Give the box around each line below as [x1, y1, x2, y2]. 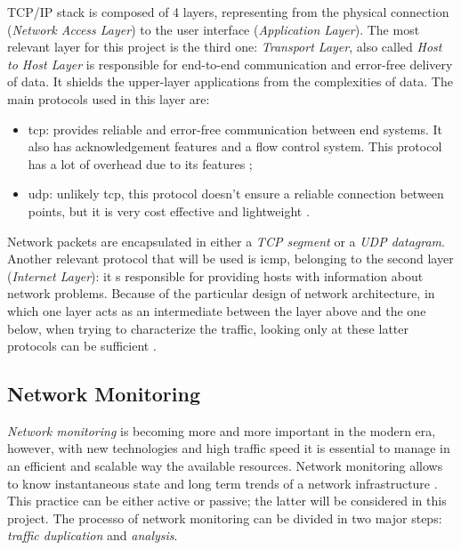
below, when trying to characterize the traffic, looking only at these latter [7, 319, 408, 337]
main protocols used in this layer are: [7, 89, 210, 108]
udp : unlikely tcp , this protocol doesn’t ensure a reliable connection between [28, 184, 444, 203]
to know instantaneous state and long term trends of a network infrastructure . [7, 473, 438, 492]
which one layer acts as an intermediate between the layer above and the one [7, 301, 426, 319]
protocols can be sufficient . [7, 336, 157, 355]
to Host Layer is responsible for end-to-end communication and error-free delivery [7, 54, 453, 73]
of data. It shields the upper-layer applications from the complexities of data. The [7, 72, 453, 91]
